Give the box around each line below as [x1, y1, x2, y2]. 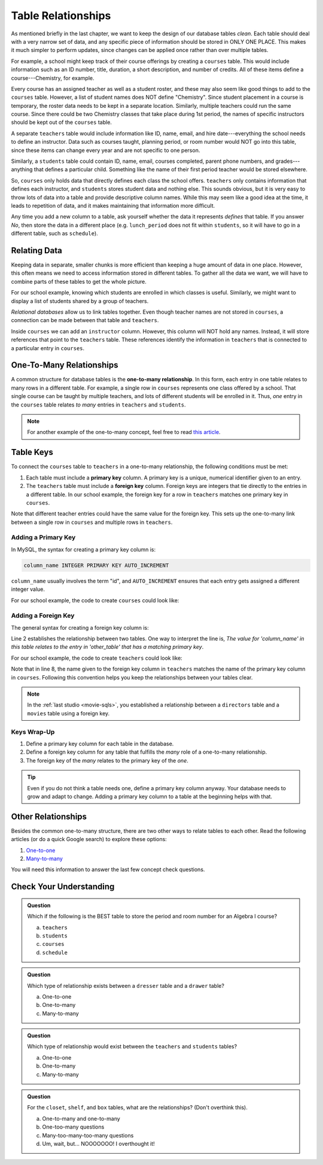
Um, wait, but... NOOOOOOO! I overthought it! [42, 1140, 155, 1147]
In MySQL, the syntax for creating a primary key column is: [11, 545, 156, 553]
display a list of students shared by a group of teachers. [11, 297, 149, 305]
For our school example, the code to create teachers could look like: [11, 654, 182, 662]
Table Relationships [11, 9, 111, 22]
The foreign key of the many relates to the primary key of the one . [26, 757, 188, 764]
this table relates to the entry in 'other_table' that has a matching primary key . [11, 644, 204, 651]
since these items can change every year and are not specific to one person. [11, 147, 200, 154]
